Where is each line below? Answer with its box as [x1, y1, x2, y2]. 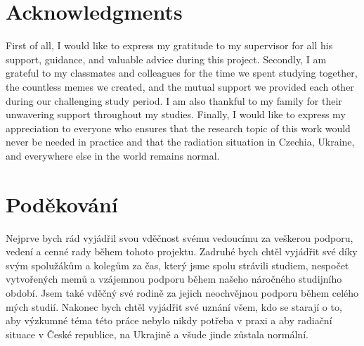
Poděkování [6, 189, 118, 218]
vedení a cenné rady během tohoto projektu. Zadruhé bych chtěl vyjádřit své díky [6, 244, 358, 259]
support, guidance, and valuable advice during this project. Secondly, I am [6, 51, 327, 66]
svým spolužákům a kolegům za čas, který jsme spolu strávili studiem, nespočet [6, 257, 349, 272]
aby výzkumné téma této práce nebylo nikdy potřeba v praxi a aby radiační [6, 313, 332, 328]
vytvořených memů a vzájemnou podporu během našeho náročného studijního [6, 271, 342, 286]
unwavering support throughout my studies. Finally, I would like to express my [6, 107, 346, 122]
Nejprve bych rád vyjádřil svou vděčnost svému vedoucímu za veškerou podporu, [6, 230, 353, 245]
